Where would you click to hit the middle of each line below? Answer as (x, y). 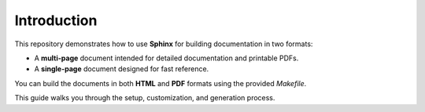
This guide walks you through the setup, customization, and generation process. (145, 98)
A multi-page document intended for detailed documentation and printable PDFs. (166, 58)
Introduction (56, 20)
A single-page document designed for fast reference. (122, 69)
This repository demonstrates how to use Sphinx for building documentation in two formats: (164, 44)
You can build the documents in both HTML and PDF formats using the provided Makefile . (161, 83)
